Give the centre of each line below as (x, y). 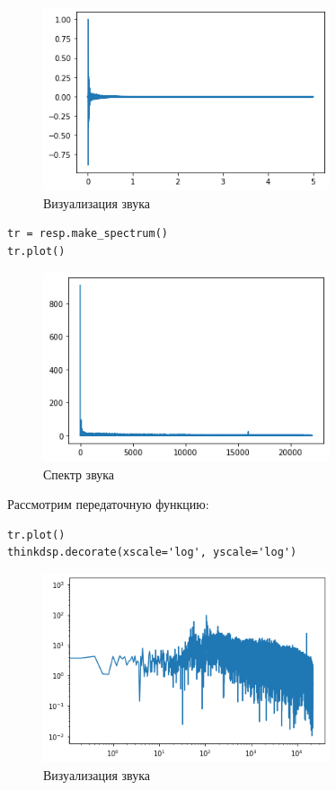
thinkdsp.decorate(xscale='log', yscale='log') (152, 553)
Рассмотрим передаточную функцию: (108, 504)
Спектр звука (79, 474)
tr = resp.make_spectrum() (88, 234)
